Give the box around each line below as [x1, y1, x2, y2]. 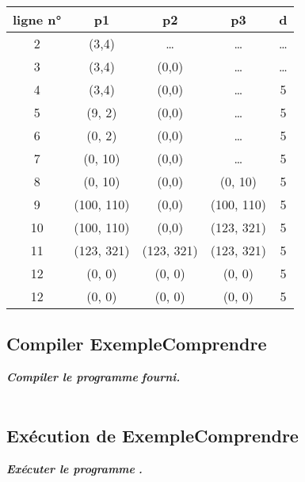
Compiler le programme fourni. [6, 369, 181, 385]
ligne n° [13, 10, 62, 29]
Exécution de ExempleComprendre [6, 423, 299, 447]
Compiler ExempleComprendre [6, 331, 267, 356]
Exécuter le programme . [6, 460, 143, 476]
